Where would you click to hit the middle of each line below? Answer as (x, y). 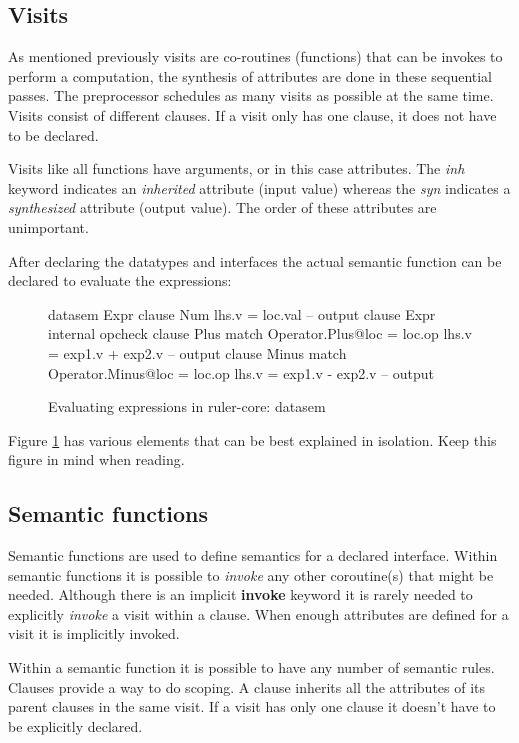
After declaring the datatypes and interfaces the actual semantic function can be (255, 260)
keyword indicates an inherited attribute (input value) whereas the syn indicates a (259, 187)
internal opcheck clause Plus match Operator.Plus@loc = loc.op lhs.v (260, 333)
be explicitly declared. (75, 725)
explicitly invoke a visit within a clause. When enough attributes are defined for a (258, 613)
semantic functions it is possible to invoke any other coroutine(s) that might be (251, 574)
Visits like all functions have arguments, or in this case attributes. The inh (236, 168)
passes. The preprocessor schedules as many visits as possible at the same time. (251, 95)
